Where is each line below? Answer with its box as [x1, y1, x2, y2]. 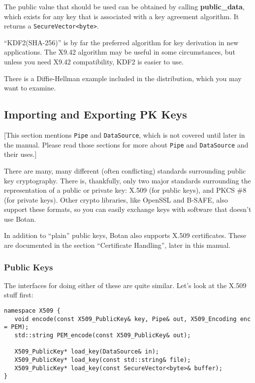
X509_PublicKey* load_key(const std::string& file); [14, 356, 191, 364]
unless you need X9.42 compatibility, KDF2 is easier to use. [4, 57, 184, 67]
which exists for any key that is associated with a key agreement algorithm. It [4, 11, 239, 21]
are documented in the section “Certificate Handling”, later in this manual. [4, 240, 230, 250]
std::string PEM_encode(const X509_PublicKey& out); [14, 332, 191, 339]
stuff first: [4, 290, 33, 300]
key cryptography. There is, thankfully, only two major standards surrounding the [4, 175, 251, 185]
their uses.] [4, 149, 37, 159]
